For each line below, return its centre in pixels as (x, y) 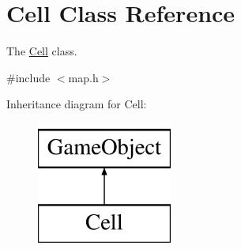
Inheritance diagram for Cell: (77, 104)
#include (28, 77)
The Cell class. (42, 51)
